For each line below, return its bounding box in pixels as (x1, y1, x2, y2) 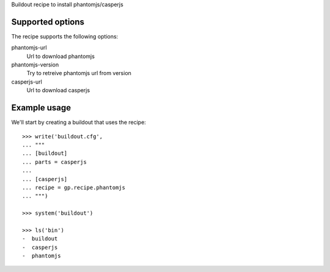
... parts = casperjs (22, 159, 87, 165)
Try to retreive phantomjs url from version (26, 70, 131, 77)
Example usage (11, 102, 71, 113)
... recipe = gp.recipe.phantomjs (22, 184, 125, 191)
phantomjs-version (11, 61, 59, 68)
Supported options (11, 16, 85, 27)
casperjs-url (11, 78, 42, 85)
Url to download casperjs (26, 87, 90, 94)
